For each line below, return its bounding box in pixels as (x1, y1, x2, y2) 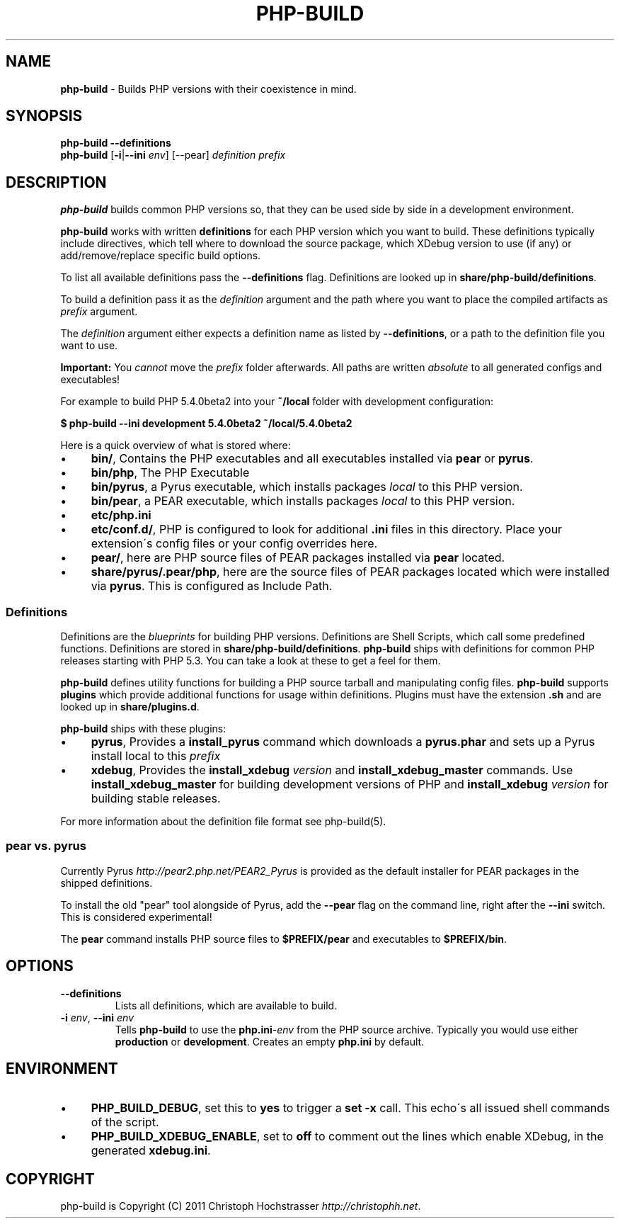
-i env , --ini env (60, 1011, 134, 1024)
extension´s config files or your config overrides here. (91, 536, 378, 551)
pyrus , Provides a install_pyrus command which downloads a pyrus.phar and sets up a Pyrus (91, 735, 595, 749)
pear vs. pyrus (6, 839, 86, 854)
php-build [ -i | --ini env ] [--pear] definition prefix (60, 149, 286, 161)
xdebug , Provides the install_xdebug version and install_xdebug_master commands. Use (91, 763, 573, 778)
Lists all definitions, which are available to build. (115, 999, 338, 1011)
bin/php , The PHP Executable (91, 465, 250, 480)
